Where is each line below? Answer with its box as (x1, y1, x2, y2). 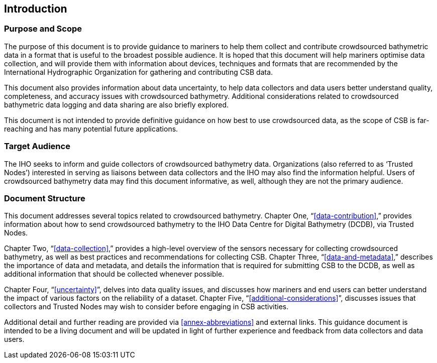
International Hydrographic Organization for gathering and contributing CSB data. (4, 67, 273, 76)
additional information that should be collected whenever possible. (4, 270, 225, 279)
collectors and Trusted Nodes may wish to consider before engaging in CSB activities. (4, 302, 289, 311)
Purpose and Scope (4, 24, 82, 34)
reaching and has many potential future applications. (4, 124, 178, 133)
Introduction (4, 3, 67, 15)
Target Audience (4, 141, 70, 152)
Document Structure (4, 193, 85, 203)
